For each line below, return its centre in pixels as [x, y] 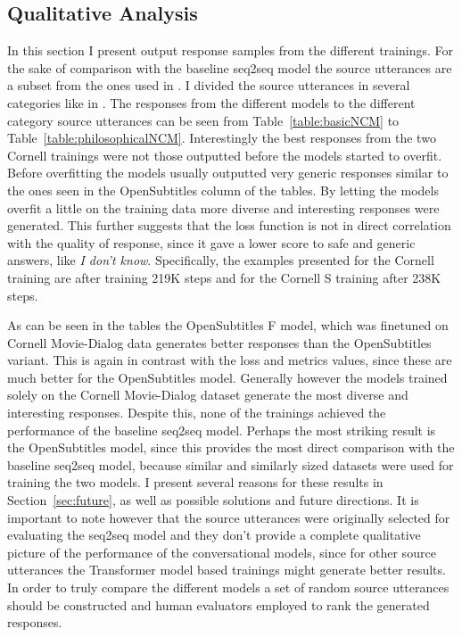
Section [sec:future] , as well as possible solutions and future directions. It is [213, 500]
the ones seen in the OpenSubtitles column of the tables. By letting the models [223, 190]
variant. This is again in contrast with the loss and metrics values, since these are [230, 360]
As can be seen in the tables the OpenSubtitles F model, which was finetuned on [228, 325]
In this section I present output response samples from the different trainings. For [230, 50]
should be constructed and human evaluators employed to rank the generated [219, 604]
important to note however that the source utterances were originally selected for [229, 517]
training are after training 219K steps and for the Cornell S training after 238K [224, 277]
